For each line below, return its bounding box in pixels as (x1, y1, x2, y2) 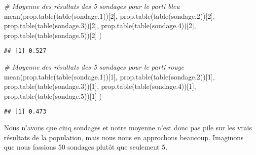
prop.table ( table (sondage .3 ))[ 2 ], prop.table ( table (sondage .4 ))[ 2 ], (4, 20, 196, 31)
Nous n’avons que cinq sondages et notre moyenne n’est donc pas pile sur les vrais (4, 122, 252, 133)
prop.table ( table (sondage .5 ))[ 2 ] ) (4, 30, 102, 40)
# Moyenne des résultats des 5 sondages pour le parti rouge (4, 62, 184, 72)
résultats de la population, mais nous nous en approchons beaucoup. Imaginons (4, 132, 244, 142)
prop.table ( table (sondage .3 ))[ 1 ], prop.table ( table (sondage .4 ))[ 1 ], (4, 81, 196, 91)
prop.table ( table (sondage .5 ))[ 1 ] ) (4, 90, 102, 101)
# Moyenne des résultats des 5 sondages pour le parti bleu (4, 1, 180, 11)
